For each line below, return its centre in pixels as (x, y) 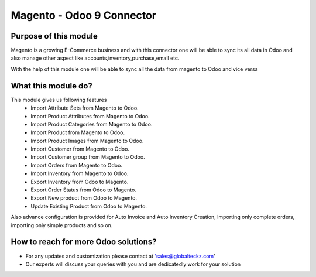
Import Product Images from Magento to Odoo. (87, 141)
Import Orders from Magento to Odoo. (77, 165)
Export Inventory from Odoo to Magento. (80, 182)
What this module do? (52, 86)
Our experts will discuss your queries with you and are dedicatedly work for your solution (133, 264)
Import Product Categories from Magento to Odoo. (92, 124)
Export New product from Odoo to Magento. (84, 198)
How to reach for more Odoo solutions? (84, 242)
